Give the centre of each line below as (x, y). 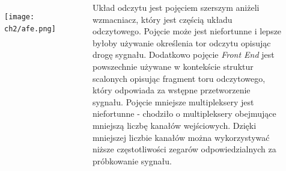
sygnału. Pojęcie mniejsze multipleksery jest (173, 101)
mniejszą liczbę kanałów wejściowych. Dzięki (174, 125)
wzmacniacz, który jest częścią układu (162, 19)
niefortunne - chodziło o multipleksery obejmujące (184, 113)
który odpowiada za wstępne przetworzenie (171, 90)
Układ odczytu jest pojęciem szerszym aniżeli (176, 7)
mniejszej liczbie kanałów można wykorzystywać (181, 137)
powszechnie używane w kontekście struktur (173, 66)
